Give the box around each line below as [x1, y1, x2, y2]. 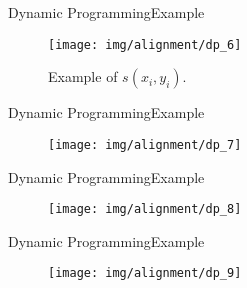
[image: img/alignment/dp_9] [48, 266, 242, 281]
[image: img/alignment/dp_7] [48, 137, 242, 152]
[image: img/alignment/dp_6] [48, 37, 242, 52]
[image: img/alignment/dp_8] [48, 202, 242, 217]
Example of [48, 66, 118, 87]
